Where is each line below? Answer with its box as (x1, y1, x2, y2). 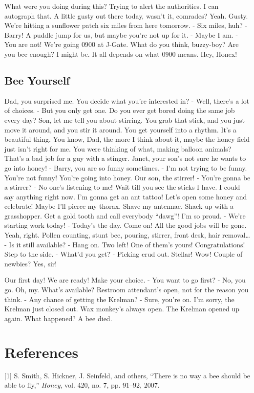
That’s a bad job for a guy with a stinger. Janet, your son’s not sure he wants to (4, 153, 246, 163)
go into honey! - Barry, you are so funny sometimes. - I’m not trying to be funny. (4, 162, 247, 173)
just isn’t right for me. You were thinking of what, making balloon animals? (4, 143, 232, 153)
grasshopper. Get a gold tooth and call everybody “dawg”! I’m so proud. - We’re (4, 210, 246, 220)
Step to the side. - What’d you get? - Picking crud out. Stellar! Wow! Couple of (4, 249, 243, 259)
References (4, 342, 79, 362)
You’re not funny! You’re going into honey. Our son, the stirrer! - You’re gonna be (4, 172, 251, 182)
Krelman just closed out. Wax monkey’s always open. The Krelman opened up (4, 304, 240, 314)
